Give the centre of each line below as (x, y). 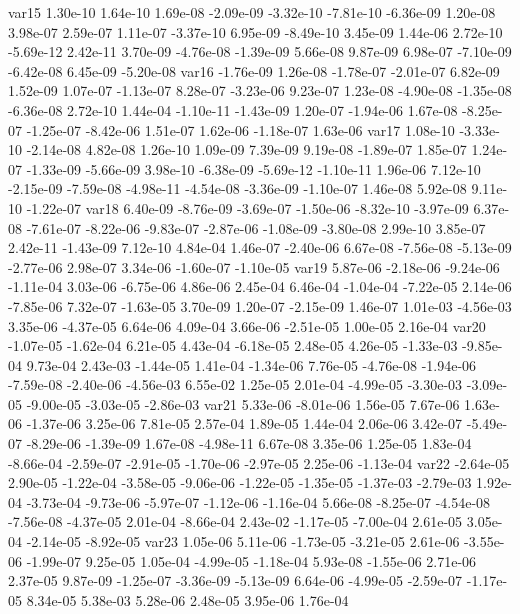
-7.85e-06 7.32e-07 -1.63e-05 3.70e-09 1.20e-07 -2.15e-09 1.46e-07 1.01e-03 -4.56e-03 (260, 305)
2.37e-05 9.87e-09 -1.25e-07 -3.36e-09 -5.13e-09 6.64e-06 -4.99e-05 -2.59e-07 (235, 580)
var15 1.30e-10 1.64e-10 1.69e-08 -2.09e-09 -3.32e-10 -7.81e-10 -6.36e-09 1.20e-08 (252, 12)
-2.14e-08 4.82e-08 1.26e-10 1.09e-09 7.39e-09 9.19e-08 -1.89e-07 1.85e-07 (246, 149)
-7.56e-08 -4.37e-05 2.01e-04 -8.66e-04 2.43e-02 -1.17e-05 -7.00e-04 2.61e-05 (235, 521)
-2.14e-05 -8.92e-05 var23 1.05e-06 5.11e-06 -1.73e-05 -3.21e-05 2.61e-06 (243, 541)
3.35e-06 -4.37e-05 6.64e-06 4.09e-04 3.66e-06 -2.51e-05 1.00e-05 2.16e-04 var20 (247, 325)
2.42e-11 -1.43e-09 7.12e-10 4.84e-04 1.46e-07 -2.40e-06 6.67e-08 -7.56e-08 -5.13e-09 (260, 247)
